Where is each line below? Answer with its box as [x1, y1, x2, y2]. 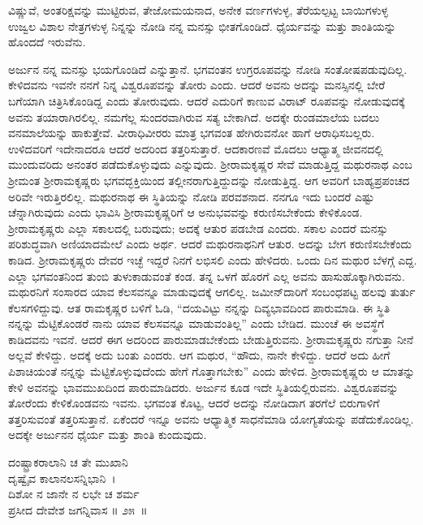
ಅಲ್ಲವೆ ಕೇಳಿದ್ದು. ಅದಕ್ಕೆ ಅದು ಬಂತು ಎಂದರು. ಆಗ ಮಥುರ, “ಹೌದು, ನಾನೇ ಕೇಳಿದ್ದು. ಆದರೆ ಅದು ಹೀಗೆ [8, 346, 391, 364]
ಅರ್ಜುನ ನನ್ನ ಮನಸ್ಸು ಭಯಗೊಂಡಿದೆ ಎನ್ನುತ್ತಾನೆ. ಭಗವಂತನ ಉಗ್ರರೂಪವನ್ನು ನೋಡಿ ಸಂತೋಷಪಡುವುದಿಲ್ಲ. [8, 60, 408, 77]
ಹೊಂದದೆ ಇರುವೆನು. [8, 33, 86, 50]
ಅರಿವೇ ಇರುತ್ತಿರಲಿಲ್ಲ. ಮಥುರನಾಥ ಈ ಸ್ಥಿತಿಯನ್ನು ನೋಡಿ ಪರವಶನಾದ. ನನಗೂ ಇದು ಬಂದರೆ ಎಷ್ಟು [8, 187, 375, 204]
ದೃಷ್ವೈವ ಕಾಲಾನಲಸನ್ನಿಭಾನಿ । [8, 469, 116, 486]
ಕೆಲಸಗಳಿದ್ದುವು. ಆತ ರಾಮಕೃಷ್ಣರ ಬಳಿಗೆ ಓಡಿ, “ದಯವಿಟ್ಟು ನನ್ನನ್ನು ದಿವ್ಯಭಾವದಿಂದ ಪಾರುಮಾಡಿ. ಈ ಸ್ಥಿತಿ [8, 299, 391, 316]
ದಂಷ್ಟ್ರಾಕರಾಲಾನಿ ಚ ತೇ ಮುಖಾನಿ [8, 454, 128, 471]
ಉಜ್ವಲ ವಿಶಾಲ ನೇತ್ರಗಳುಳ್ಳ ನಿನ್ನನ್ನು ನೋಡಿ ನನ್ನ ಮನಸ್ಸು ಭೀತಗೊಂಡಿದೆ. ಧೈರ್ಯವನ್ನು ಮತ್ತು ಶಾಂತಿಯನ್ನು [8, 17, 396, 34]
